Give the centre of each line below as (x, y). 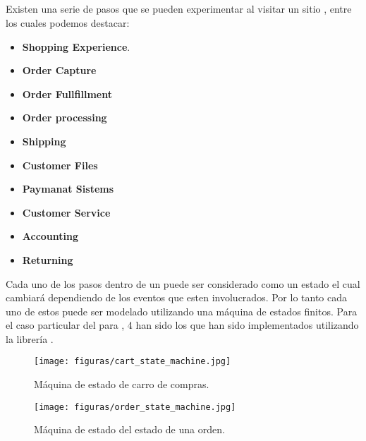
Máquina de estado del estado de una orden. (129, 429)
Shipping (44, 141)
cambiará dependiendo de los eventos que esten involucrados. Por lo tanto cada (176, 297)
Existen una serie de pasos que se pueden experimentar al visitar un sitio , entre (179, 9)
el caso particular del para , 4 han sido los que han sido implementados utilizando (182, 325)
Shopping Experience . (76, 46)
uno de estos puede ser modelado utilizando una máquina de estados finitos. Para (182, 311)
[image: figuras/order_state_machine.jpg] (135, 407)
